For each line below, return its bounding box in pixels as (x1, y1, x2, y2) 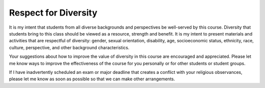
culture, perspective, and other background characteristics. (9, 44, 130, 51)
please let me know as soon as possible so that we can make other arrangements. (9, 76, 175, 82)
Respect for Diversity (9, 7, 98, 18)
